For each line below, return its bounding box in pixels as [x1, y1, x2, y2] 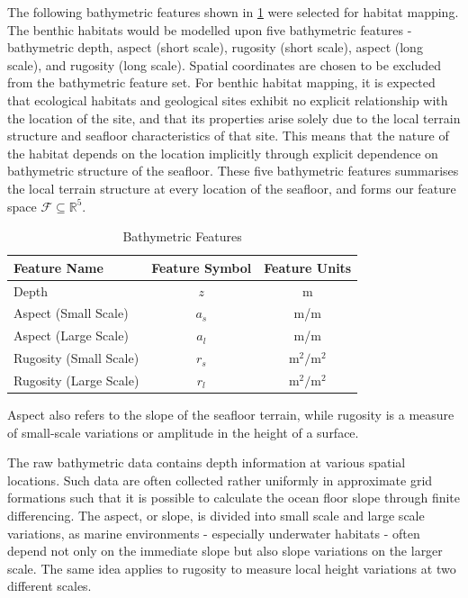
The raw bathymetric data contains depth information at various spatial [7, 453, 406, 472]
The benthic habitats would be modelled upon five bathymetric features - [7, 20, 412, 39]
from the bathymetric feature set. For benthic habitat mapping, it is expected [7, 73, 436, 92]
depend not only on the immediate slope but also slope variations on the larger [7, 541, 443, 560]
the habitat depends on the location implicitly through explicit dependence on [7, 143, 438, 162]
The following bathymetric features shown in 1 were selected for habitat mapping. [7, 3, 459, 21]
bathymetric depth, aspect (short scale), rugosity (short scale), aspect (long [7, 38, 423, 57]
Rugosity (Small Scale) [13, 349, 139, 367]
